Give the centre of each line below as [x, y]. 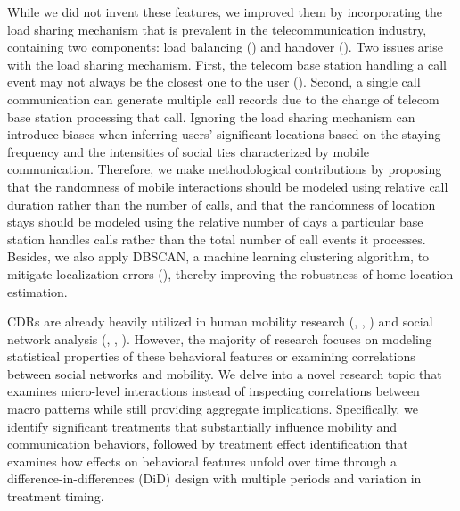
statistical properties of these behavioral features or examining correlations [211, 356]
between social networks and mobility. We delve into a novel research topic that [225, 373]
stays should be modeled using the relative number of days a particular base [215, 222]
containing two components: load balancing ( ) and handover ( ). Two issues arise [225, 47]
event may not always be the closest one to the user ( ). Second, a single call [214, 82]
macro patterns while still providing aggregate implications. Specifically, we [213, 409]
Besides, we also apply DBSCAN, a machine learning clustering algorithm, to [218, 256]
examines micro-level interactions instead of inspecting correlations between [214, 391]
